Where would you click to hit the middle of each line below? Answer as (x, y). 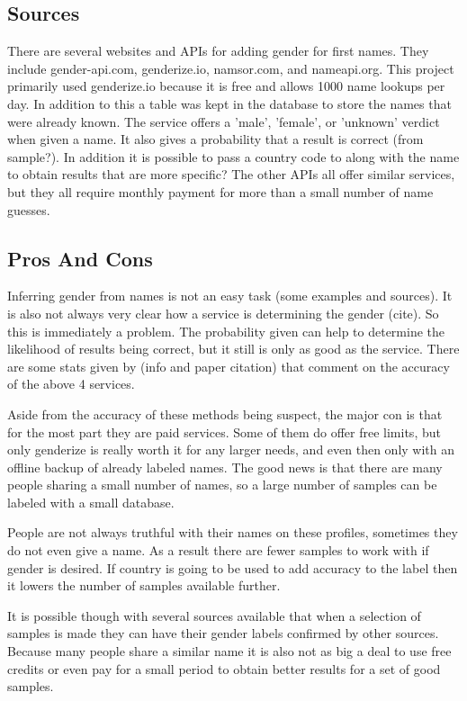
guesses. (29, 209)
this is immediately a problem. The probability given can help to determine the (226, 331)
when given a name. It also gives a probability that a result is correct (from (216, 139)
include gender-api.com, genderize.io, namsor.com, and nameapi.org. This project (231, 68)
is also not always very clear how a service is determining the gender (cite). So (223, 313)
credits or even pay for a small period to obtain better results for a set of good (224, 668)
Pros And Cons (80, 258)
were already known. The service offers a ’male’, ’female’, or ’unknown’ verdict (224, 121)
